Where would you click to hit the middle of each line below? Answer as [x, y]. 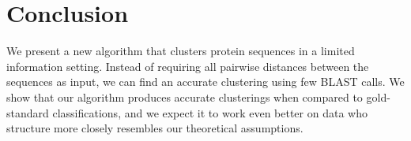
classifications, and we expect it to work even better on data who [210, 112]
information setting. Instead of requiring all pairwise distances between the [188, 66]
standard [28, 112]
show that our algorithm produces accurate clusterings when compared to [185, 96]
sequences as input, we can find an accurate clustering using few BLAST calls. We [205, 82]
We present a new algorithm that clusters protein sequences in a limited [181, 51]
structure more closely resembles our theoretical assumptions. [155, 128]
